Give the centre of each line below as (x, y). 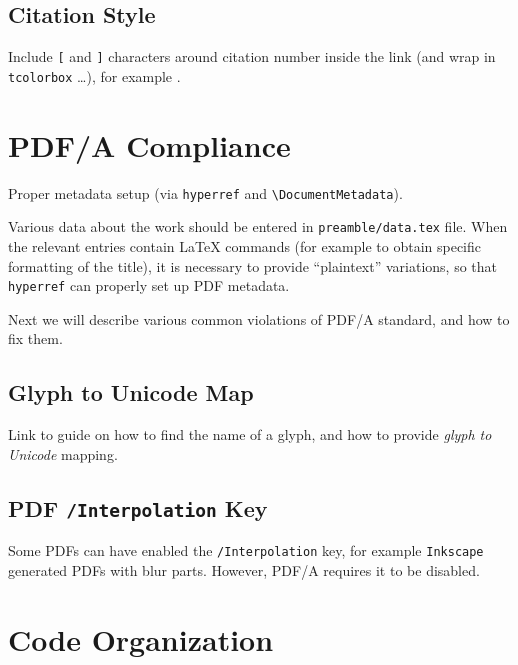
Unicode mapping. (63, 453)
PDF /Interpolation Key (138, 507)
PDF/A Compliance (149, 144)
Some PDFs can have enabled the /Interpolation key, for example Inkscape (246, 550)
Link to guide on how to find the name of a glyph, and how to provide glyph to (250, 434)
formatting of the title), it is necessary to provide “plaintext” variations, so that (252, 265)
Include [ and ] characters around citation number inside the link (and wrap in (252, 56)
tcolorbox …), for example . (94, 75)
